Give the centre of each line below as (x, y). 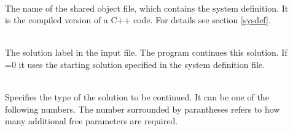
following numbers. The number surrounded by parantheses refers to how (143, 109)
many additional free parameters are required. (92, 121)
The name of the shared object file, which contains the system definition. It (147, 8)
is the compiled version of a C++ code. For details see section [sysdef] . (138, 20)
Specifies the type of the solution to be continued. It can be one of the (137, 97)
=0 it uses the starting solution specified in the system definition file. (135, 64)
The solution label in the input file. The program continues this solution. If (146, 52)
